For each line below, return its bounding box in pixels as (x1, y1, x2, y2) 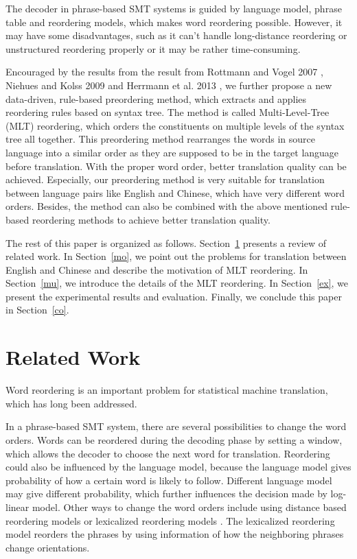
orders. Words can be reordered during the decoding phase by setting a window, (5, 432, 343, 447)
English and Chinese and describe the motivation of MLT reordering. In (5, 262, 308, 276)
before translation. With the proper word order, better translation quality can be (5, 158, 347, 173)
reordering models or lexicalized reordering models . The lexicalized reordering (5, 513, 335, 527)
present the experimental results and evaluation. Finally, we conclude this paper (5, 289, 342, 303)
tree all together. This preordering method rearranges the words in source (5, 132, 316, 146)
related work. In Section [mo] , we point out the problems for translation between (5, 249, 347, 263)
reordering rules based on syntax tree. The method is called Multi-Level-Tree (5, 105, 330, 119)
